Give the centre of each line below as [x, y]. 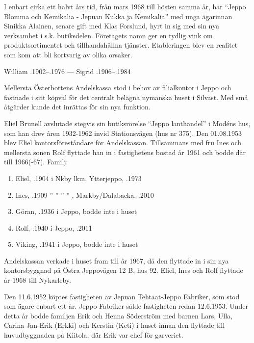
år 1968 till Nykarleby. [38, 280]
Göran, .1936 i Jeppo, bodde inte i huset [76, 211]
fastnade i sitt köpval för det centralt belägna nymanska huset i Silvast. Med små [126, 97]
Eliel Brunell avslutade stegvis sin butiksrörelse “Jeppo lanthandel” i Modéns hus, [127, 123]
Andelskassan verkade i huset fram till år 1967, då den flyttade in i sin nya [116, 260]
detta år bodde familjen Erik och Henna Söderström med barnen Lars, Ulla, [118, 315]
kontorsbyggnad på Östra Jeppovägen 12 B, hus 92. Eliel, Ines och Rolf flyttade [124, 270]
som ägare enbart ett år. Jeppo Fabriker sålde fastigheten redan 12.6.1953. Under [126, 306]
